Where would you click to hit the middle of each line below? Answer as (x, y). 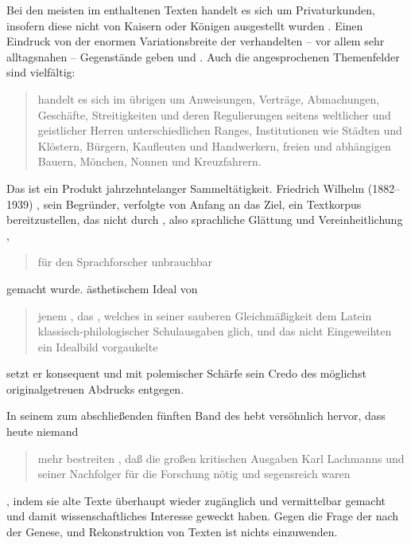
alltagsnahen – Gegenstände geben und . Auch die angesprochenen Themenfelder (203, 56)
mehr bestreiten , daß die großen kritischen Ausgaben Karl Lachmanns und (221, 458)
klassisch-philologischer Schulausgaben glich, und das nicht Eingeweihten (215, 331)
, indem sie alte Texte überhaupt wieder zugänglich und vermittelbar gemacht (196, 500)
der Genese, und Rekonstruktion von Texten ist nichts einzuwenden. (172, 532)
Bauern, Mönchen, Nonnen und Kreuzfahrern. (149, 161)
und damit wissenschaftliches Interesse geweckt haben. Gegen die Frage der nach (203, 516)
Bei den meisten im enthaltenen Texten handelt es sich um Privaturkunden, (191, 10)
